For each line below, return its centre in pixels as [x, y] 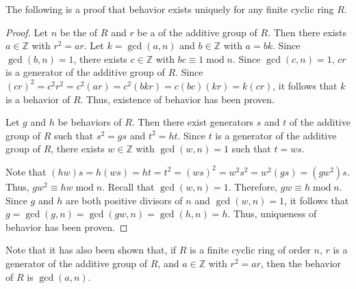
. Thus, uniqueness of [272, 214]
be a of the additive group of [197, 32]
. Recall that [128, 186]
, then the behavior [301, 263]
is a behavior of [38, 99]
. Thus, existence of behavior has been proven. [177, 99]
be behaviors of [90, 122]
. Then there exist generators [192, 122]
